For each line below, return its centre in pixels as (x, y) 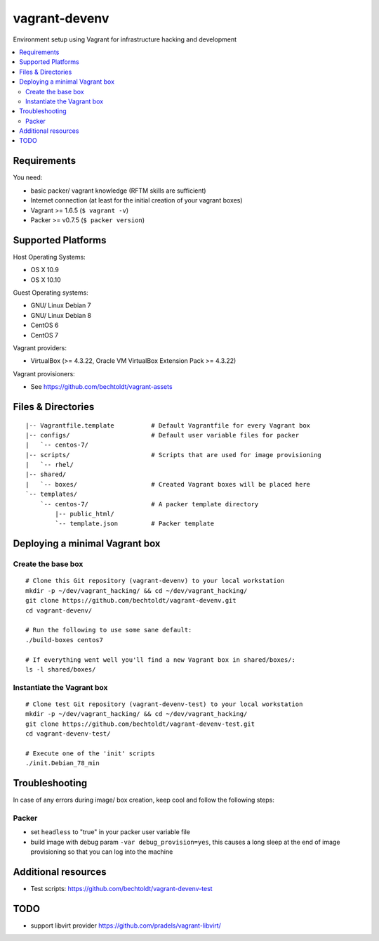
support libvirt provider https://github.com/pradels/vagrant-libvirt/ (126, 926)
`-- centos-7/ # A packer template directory (149, 504)
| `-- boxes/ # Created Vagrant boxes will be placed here (168, 484)
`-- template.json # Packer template (134, 524)
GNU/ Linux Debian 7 (61, 305)
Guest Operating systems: (51, 293)
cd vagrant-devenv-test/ (68, 734)
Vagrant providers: (40, 347)
